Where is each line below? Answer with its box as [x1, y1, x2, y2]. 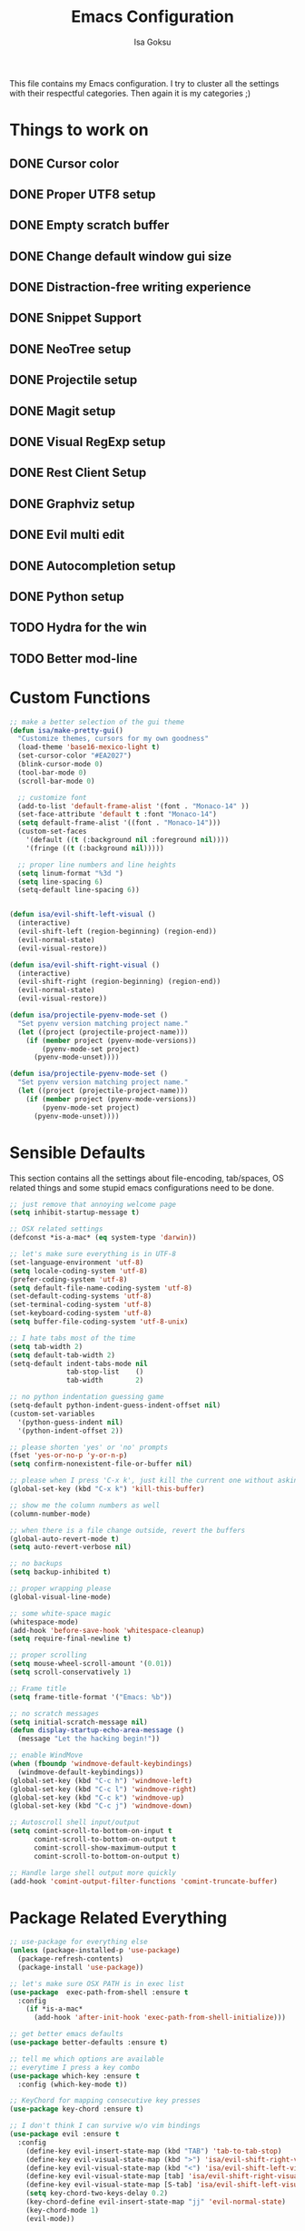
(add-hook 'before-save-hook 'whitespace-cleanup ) [9, 1626, 205, 1635]
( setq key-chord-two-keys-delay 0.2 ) [25, 2189, 169, 2198]
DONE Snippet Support [9, 310, 143, 326]
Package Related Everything [9, 1907, 228, 1928]
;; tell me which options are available [9, 2054, 165, 2064]
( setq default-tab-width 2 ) [9, 1350, 116, 1360]
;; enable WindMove [9, 1750, 84, 1760]
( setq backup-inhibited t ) [9, 1567, 112, 1577]
